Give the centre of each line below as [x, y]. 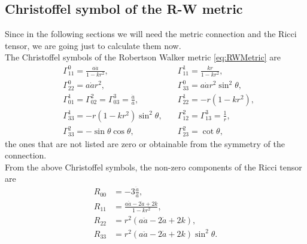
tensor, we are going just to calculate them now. [93, 45]
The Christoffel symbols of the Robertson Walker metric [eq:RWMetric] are [143, 57]
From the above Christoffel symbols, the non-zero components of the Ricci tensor [153, 167]
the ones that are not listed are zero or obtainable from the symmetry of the [145, 143]
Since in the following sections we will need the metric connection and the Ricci [151, 34]
